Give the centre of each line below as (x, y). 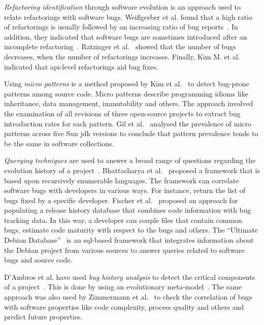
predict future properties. (43, 317)
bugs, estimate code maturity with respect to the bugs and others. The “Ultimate (131, 230)
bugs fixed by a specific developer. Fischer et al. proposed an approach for (121, 200)
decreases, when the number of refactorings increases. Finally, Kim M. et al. (122, 56)
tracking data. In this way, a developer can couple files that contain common (123, 220)
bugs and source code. (38, 260)
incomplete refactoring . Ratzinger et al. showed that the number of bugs (120, 46)
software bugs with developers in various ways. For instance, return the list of (125, 190)
